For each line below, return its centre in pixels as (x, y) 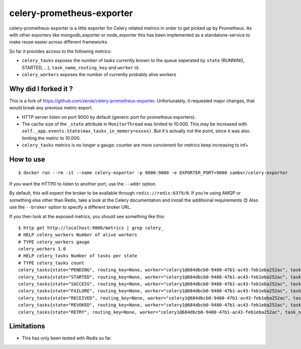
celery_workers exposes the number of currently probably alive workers (99, 74)
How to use (27, 159)
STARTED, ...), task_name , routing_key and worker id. (81, 67)
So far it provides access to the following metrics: (60, 51)
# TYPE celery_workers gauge (54, 242)
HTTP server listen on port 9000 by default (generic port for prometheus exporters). (109, 117)
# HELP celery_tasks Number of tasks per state (78, 256)
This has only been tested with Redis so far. (67, 338)
